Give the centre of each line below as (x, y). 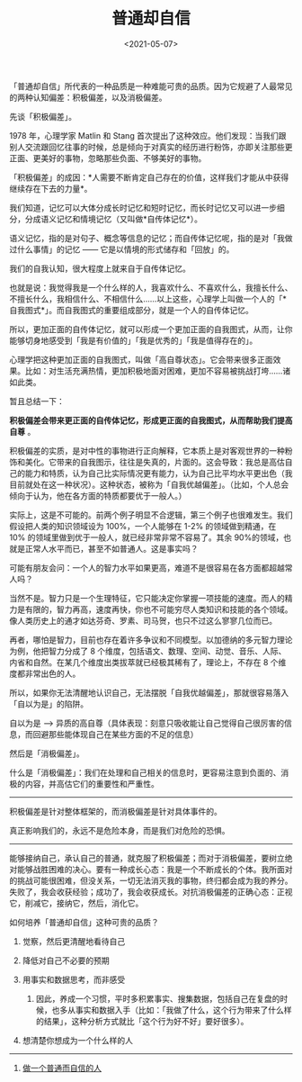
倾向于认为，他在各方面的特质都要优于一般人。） (98, 495)
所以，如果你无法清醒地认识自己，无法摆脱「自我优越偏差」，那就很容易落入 (149, 692)
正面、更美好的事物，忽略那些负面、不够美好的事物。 (108, 158)
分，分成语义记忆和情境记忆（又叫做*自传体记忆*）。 (106, 219)
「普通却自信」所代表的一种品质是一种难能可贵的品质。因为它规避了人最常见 (151, 86)
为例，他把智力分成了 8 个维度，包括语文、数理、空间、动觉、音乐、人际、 (148, 651)
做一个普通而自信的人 (62, 1068)
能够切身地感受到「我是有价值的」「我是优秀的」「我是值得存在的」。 (133, 340)
